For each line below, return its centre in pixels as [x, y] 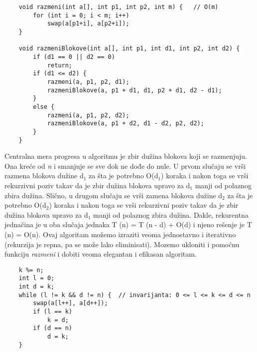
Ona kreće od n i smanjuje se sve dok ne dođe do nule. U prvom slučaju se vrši [125, 166]
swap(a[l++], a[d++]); [70, 303]
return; [60, 65]
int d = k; [37, 287]
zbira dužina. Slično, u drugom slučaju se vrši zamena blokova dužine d [114, 195]
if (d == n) [53, 328]
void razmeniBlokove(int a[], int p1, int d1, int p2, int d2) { [129, 49]
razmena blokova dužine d [44, 176]
